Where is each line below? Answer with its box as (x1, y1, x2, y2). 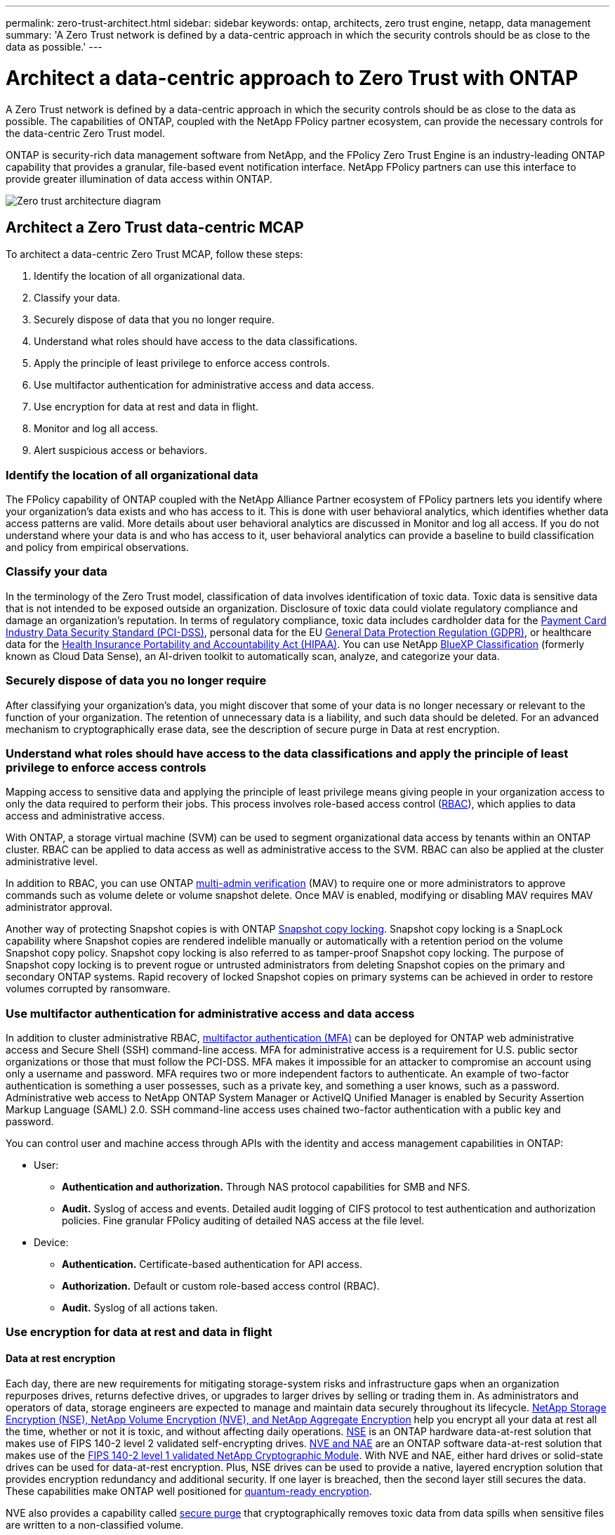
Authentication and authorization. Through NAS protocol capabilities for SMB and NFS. (62, 1181, 470, 1193)
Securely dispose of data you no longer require (6, 673, 267, 688)
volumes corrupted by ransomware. (6, 983, 171, 995)
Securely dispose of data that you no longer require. (34, 313, 275, 326)
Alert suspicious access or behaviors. (34, 444, 207, 457)
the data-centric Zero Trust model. (6, 127, 165, 139)
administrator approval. (6, 901, 113, 914)
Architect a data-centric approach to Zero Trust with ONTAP (6, 65, 578, 90)
